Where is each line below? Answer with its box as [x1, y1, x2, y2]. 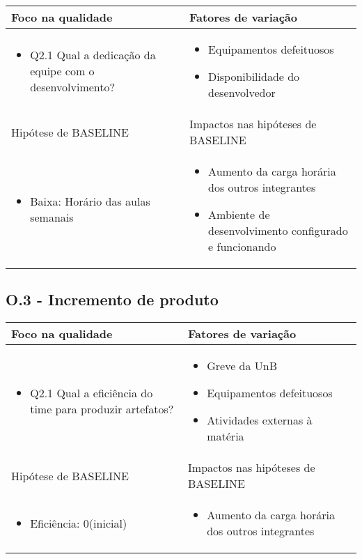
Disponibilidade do [208, 68, 300, 84]
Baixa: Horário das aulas [30, 192, 150, 209]
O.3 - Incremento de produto [6, 289, 219, 310]
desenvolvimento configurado [208, 222, 348, 238]
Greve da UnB [207, 358, 278, 374]
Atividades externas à [207, 412, 313, 429]
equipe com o [30, 63, 95, 79]
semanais [30, 208, 74, 225]
